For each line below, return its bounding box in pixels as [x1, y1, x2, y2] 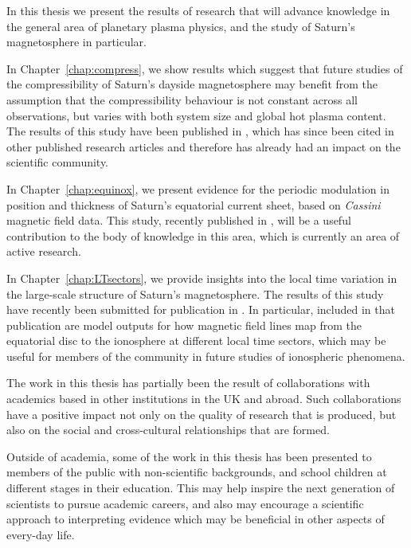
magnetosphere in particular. [6, 33, 147, 50]
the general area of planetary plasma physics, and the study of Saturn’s [6, 18, 355, 34]
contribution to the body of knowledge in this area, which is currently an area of [6, 227, 400, 244]
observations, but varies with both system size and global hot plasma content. [6, 107, 386, 123]
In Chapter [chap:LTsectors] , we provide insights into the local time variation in [6, 269, 397, 286]
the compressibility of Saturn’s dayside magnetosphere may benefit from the [6, 76, 378, 92]
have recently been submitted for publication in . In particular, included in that [6, 301, 395, 318]
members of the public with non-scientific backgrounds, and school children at [6, 464, 387, 480]
